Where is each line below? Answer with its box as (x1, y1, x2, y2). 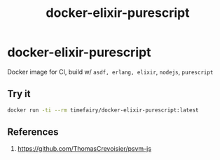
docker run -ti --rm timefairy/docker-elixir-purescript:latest (7, 107, 199, 114)
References (7, 126, 59, 138)
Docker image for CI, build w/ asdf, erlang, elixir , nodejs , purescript (7, 67, 214, 76)
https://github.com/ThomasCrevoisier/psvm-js (17, 145, 152, 153)
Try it (7, 88, 31, 100)
